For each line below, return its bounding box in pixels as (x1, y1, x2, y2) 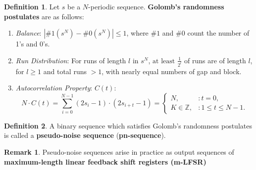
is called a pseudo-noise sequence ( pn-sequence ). (4, 130, 166, 140)
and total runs (43, 66, 87, 76)
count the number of (187, 28, 250, 38)
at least (153, 57, 175, 65)
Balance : (15, 28, 42, 38)
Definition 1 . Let (4, 1, 60, 11)
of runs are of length (184, 55, 246, 65)
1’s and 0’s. (15, 39, 50, 49)
